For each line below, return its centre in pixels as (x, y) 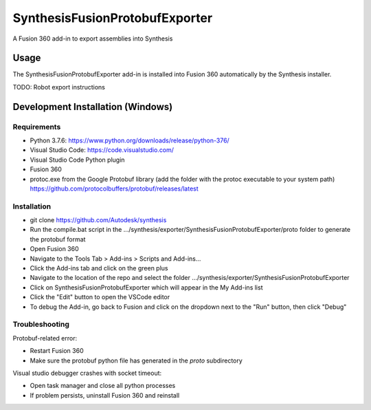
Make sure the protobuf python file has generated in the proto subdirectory (136, 360)
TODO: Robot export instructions (59, 87)
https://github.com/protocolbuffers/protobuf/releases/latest (114, 188)
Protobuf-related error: (45, 338)
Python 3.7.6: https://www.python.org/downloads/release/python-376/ (130, 140)
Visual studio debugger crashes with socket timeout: (87, 373)
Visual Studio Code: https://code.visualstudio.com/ (102, 150)
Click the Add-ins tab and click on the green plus (99, 268)
